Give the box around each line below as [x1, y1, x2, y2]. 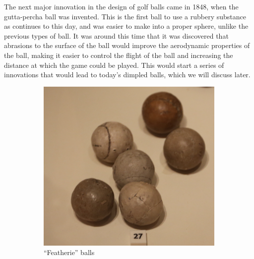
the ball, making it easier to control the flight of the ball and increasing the [4, 50, 233, 60]
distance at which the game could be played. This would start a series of [4, 59, 224, 70]
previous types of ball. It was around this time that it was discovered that [4, 30, 229, 41]
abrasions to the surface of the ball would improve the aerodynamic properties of [4, 40, 250, 51]
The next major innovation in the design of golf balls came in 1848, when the [4, 1, 239, 11]
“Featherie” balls [44, 247, 95, 258]
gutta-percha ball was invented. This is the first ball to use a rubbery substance [4, 11, 246, 21]
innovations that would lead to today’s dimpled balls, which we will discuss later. [4, 69, 251, 80]
